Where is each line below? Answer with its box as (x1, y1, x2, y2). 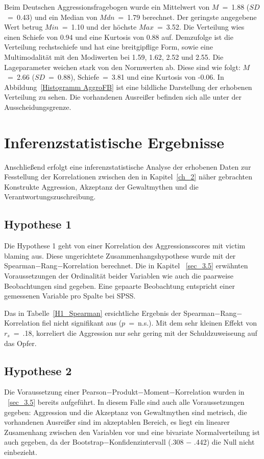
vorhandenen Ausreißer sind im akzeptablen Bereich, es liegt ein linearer (4, 417, 230, 427)
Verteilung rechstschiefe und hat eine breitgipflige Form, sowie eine (4, 41, 213, 52)
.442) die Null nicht (194, 437, 255, 447)
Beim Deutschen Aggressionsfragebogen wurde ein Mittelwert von (4, 2, 210, 12)
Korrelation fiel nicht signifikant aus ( (4, 317, 122, 328)
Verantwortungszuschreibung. (4, 191, 96, 202)
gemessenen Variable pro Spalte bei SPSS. (4, 290, 136, 301)
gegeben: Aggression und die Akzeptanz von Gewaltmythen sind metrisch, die (4, 406, 247, 417)
